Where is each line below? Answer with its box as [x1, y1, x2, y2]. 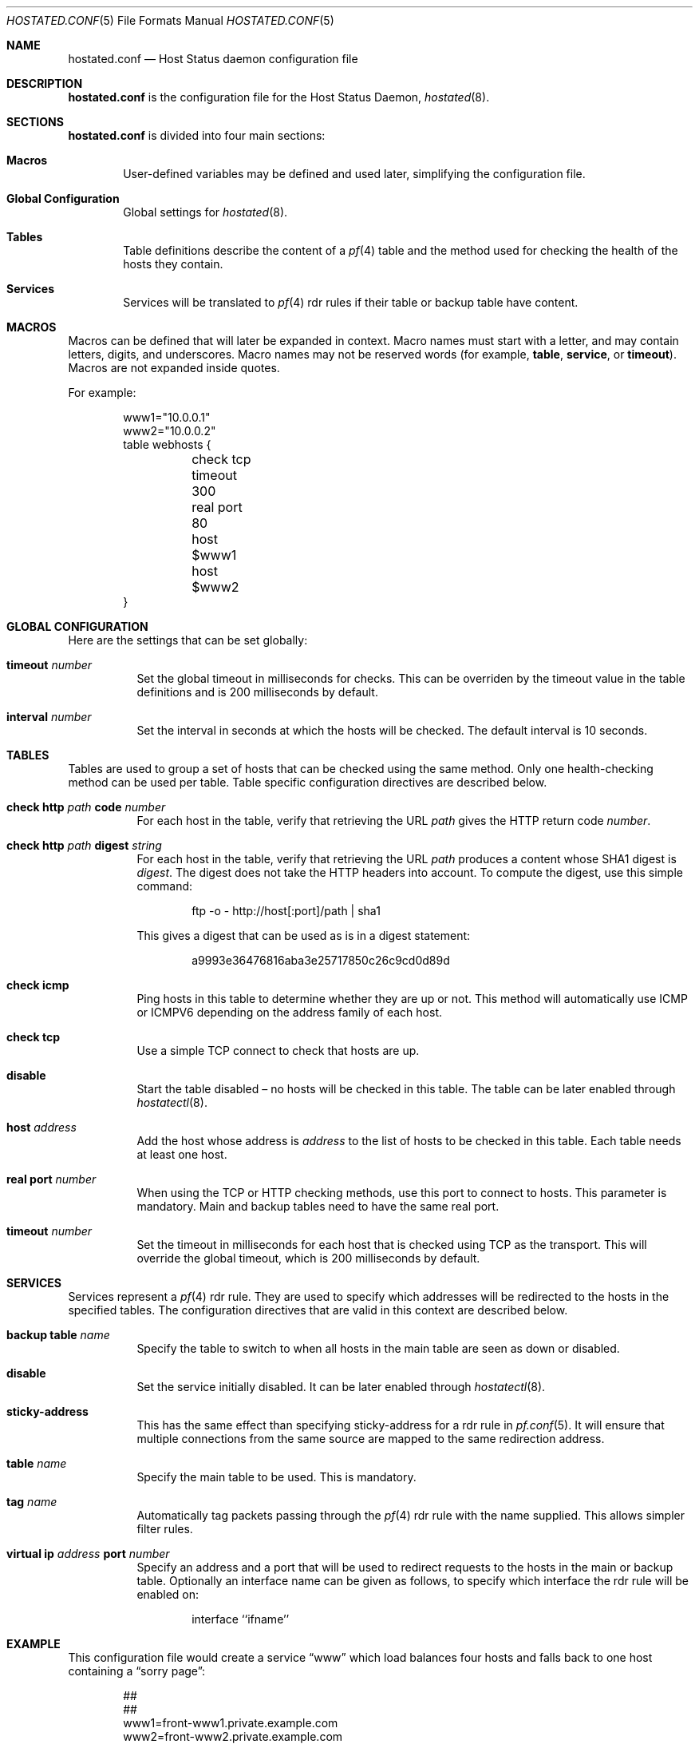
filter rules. [136, 1522, 193, 1536]
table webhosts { [123, 438, 211, 451]
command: [136, 879, 193, 893]
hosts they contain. [123, 257, 223, 271]
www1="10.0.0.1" [123, 410, 211, 424]
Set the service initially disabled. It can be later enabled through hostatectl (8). [136, 1380, 546, 1393]
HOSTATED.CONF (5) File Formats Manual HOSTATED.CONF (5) [6, 14, 334, 27]
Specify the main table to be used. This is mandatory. [136, 1470, 417, 1484]
